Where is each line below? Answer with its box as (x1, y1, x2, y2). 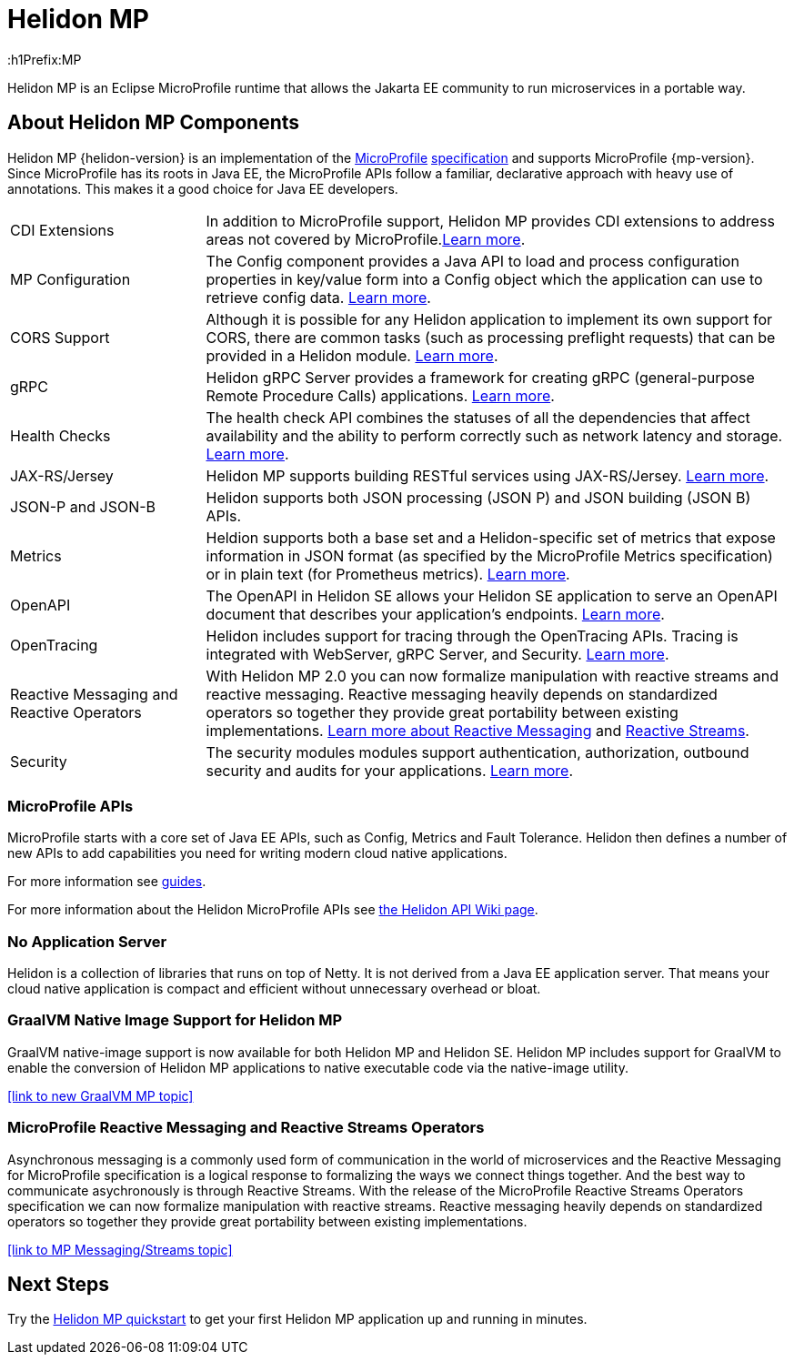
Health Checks (10, 426, 111, 445)
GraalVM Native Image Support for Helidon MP (7, 1011, 343, 1030)
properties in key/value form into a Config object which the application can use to (206, 269, 763, 288)
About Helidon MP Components (7, 111, 300, 135)
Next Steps (7, 1273, 109, 1296)
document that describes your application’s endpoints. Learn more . (206, 604, 665, 623)
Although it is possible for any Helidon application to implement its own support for (206, 309, 773, 328)
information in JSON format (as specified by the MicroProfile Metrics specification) (206, 546, 773, 565)
